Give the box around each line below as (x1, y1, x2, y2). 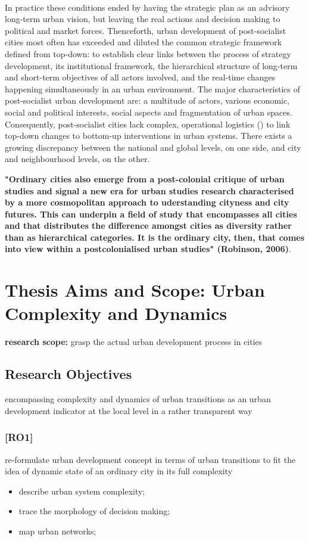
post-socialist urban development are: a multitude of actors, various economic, (5, 94, 290, 107)
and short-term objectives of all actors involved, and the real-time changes (5, 71, 276, 83)
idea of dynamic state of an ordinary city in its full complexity (5, 465, 233, 477)
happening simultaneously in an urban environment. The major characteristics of (5, 82, 300, 95)
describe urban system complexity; (18, 484, 145, 497)
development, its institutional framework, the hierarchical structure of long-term (5, 59, 298, 71)
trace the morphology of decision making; (18, 505, 170, 517)
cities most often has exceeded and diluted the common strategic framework (5, 36, 282, 48)
